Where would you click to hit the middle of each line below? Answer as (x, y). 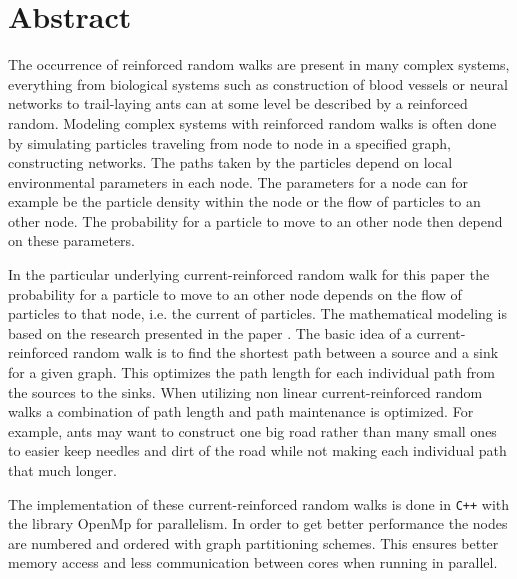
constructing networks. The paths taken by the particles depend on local (230, 162)
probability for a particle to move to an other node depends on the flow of (235, 293)
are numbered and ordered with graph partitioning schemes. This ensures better (253, 542)
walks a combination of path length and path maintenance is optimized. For (241, 411)
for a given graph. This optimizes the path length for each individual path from (251, 372)
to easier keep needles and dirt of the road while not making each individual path (257, 450)
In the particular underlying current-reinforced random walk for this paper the (249, 274)
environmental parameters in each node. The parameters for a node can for (238, 181)
